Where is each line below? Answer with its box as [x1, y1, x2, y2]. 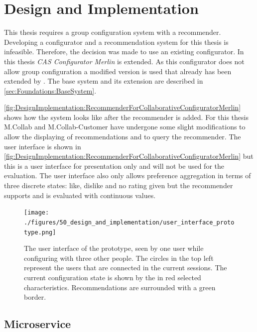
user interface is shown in [4, 141, 81, 151]
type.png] [24, 228, 56, 236]
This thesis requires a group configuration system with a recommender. [4, 27, 221, 37]
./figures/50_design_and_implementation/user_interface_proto [24, 219, 235, 226]
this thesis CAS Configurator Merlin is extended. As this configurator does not [4, 56, 245, 66]
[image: [24, 209, 49, 217]
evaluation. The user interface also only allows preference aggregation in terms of [4, 170, 251, 181]
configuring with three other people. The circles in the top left [24, 252, 214, 263]
